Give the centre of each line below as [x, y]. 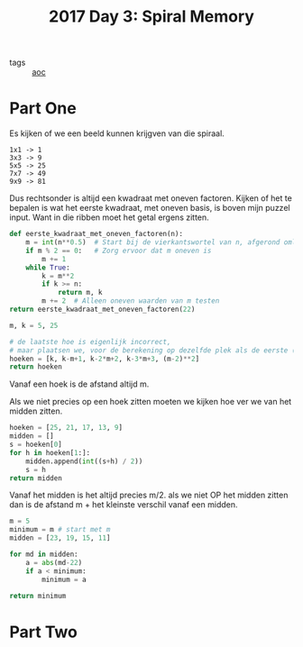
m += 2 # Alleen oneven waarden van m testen [131, 301]
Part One [43, 109]
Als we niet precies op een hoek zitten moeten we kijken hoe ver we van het [151, 402]
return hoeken [36, 367]
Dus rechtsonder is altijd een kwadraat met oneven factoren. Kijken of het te [151, 198]
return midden [36, 478]
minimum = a [64, 579]
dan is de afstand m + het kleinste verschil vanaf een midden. [124, 505]
